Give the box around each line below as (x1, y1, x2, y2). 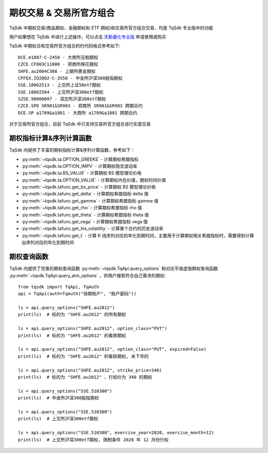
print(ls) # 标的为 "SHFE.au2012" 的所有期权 (18, 312, 127, 318)
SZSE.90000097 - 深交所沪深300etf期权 (18, 96, 106, 102)
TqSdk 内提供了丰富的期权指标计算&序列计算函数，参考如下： (9, 147, 135, 153)
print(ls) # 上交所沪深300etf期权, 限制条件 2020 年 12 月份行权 (18, 437, 169, 443)
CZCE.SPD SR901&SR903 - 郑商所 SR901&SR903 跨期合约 (18, 103, 143, 109)
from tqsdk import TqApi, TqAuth (18, 284, 99, 290)
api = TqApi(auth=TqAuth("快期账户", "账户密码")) (18, 291, 136, 297)
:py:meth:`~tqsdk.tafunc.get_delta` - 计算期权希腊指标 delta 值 (21, 191, 149, 197)
